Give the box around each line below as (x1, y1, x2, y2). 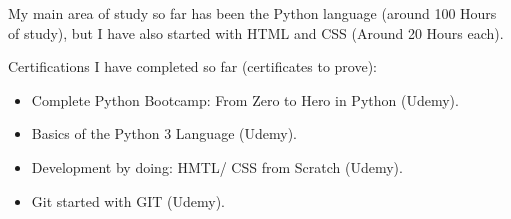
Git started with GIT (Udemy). (31, 190, 225, 211)
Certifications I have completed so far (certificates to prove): (8, 56, 378, 77)
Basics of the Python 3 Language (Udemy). (31, 123, 297, 144)
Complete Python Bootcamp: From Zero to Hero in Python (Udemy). (31, 89, 459, 110)
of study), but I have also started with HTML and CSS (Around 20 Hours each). (8, 22, 504, 43)
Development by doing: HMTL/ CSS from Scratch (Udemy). (31, 156, 403, 177)
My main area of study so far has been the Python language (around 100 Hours (8, 3, 497, 23)
